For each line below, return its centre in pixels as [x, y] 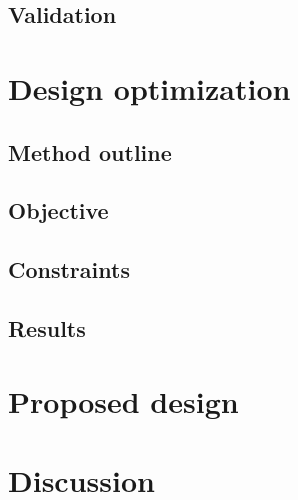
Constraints [69, 269]
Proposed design [123, 401]
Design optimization [149, 87]
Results [47, 327]
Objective [58, 210]
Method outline [90, 151]
